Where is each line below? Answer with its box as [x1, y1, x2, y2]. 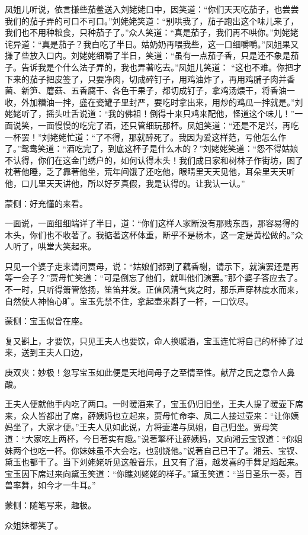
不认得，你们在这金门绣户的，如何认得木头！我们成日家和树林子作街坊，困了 [5, 153, 303, 166]
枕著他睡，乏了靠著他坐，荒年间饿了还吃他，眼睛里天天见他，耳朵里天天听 [5, 165, 295, 178]
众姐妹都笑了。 [5, 518, 63, 531]
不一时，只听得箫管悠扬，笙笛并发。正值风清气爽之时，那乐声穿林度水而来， [5, 283, 303, 296]
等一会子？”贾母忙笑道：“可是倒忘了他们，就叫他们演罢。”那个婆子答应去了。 [5, 271, 303, 284]
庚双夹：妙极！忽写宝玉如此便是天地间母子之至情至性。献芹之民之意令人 [5, 366, 287, 379]
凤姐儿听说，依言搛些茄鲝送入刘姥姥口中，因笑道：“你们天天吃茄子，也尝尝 [5, 3, 299, 15]
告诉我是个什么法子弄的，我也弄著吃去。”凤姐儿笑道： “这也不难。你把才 [21, 60, 301, 73]
